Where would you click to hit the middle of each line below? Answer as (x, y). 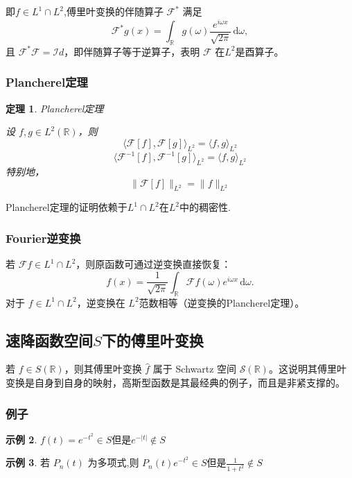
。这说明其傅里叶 (307, 369)
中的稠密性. (205, 207)
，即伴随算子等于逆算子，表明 (132, 51)
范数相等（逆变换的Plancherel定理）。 (222, 302)
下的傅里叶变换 (152, 340)
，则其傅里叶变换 (103, 369)
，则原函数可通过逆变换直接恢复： (153, 264)
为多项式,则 (113, 462)
